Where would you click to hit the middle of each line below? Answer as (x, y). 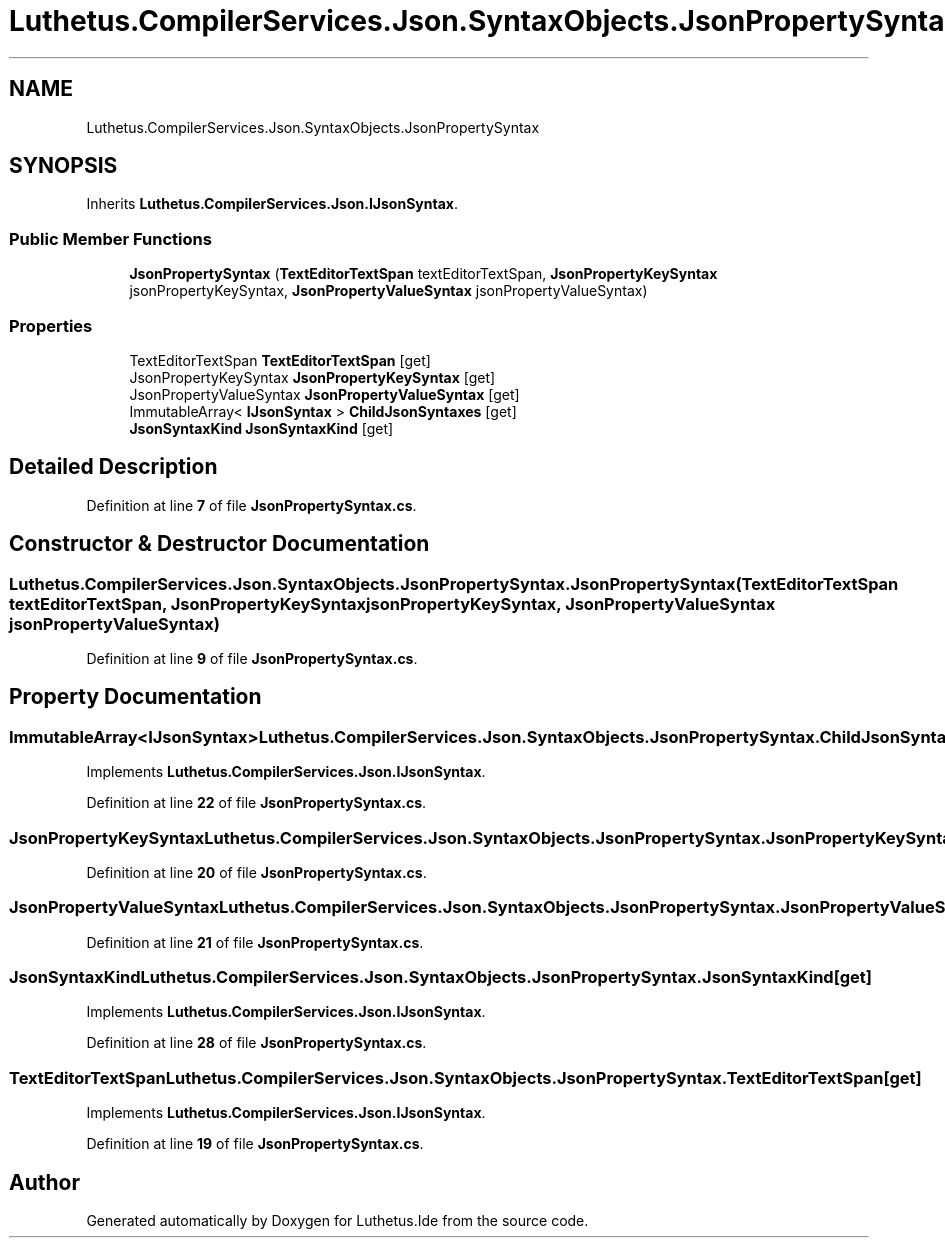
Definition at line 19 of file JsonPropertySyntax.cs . (255, 1144)
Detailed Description (113, 467)
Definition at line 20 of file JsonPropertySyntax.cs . (256, 872)
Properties (51, 325)
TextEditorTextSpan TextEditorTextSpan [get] (280, 360)
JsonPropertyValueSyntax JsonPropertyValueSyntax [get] (324, 394)
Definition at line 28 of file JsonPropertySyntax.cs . (256, 1043)
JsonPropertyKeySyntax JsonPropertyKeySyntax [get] (312, 377)
